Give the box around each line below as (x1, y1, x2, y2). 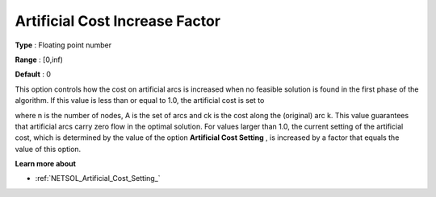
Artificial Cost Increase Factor (15, 12, 221, 30)
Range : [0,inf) (15, 55, 64, 64)
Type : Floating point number (15, 40, 112, 50)
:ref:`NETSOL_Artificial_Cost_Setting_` (35, 174, 161, 183)
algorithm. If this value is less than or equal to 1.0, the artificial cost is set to (15, 96, 265, 105)
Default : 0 (15, 69, 52, 80)
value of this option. (15, 144, 82, 154)
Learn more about (15, 159, 77, 169)
